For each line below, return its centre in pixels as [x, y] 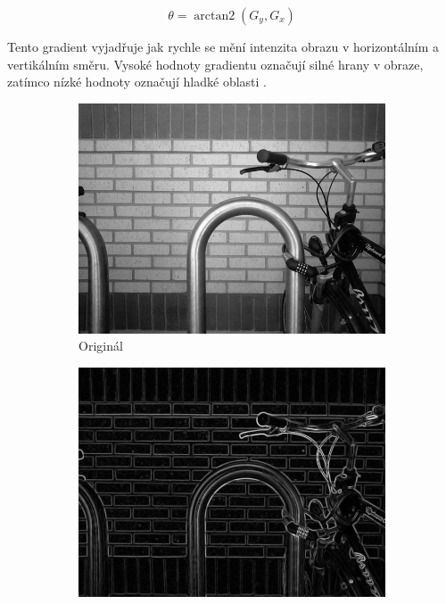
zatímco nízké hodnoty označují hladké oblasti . [137, 82]
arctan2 [215, 16]
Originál [101, 346]
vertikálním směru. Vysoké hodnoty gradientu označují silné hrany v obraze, [215, 64]
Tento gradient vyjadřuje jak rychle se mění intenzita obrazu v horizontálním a [223, 46]
